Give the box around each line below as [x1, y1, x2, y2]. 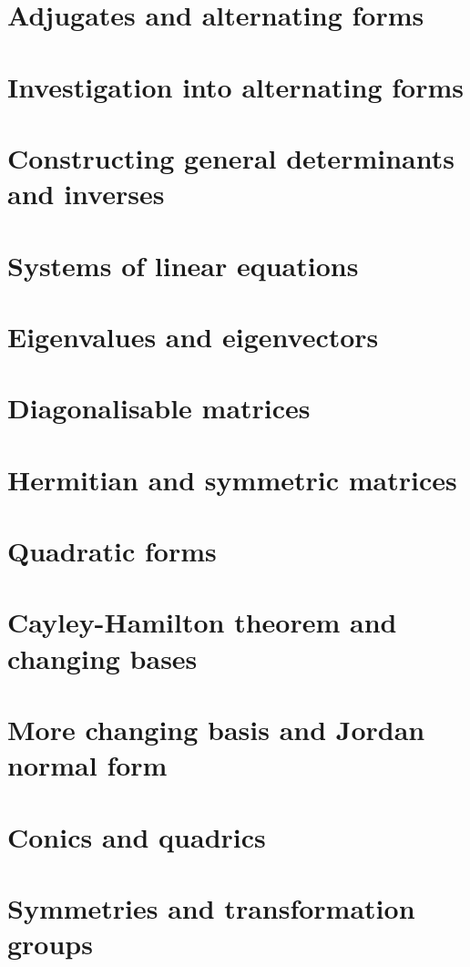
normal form [7, 746, 168, 784]
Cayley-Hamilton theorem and [7, 603, 397, 641]
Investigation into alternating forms [7, 67, 464, 105]
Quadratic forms [7, 532, 217, 569]
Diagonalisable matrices [7, 389, 311, 427]
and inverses [7, 175, 165, 212]
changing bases [7, 639, 198, 676]
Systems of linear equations [7, 246, 359, 283]
